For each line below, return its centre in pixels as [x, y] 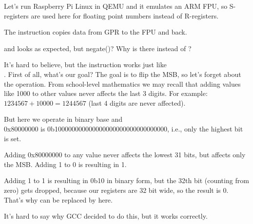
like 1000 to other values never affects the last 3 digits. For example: [106, 93]
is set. [13, 138]
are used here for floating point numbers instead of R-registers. [125, 15]
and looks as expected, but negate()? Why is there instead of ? [98, 48]
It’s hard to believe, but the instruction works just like [85, 65]
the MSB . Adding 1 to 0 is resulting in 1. [65, 164]
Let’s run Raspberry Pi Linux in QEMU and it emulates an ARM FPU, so [116, 6]
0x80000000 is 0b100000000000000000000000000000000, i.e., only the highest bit [124, 128]
